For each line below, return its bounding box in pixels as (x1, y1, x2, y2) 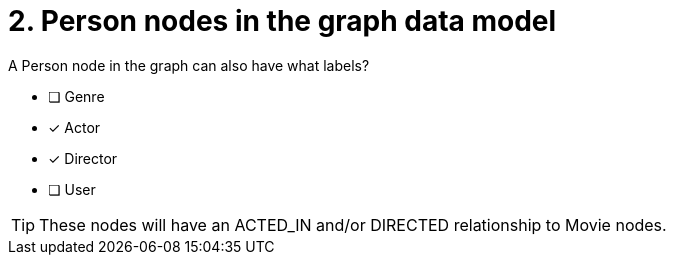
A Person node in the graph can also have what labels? (8, 56, 370, 74)
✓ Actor (48, 118, 101, 136)
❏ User (48, 180, 96, 198)
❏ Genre (48, 87, 105, 105)
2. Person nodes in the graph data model (8, 4, 557, 38)
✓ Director (48, 149, 118, 167)
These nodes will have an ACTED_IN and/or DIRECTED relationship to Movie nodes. (39, 214, 667, 235)
